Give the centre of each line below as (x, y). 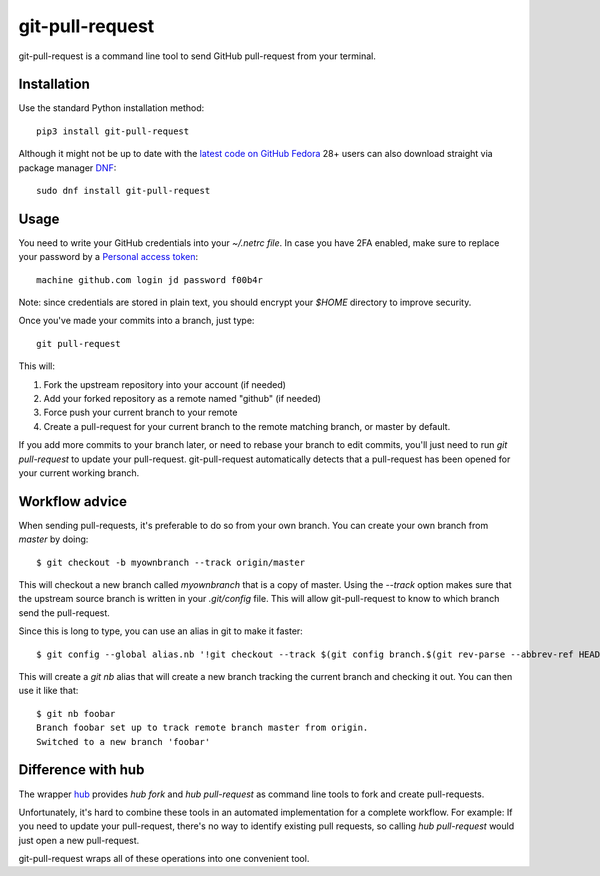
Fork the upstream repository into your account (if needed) (165, 384)
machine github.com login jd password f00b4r (150, 279)
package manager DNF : (67, 167)
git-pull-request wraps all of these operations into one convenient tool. (164, 859)
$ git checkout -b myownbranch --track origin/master (170, 562)
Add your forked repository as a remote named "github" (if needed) (182, 399)
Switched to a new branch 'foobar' (123, 741)
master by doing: (53, 539)
